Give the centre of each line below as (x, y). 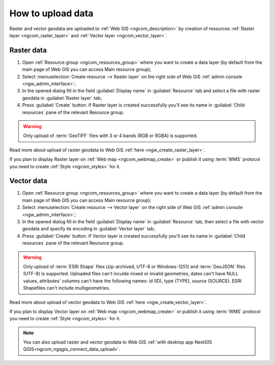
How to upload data (51, 13)
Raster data (28, 50)
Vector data (29, 181)
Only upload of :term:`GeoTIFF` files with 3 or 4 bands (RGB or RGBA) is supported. (111, 136)
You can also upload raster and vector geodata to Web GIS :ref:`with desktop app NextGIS (118, 342)
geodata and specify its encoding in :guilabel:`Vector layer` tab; (89, 229)
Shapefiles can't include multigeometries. (67, 288)
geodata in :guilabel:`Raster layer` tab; (62, 98)
